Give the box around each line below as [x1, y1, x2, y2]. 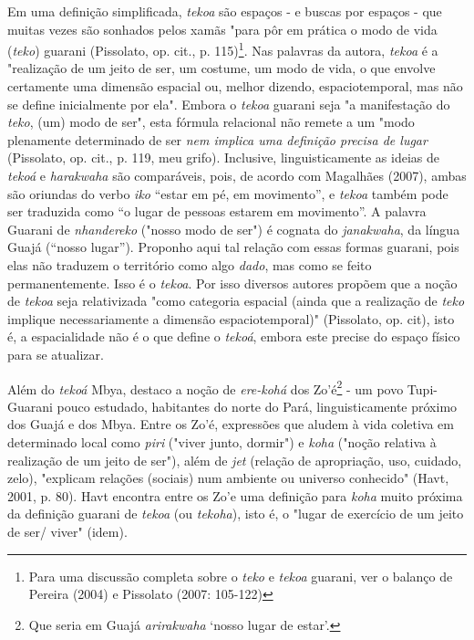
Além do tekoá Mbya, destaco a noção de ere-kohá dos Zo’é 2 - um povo [7, 376, 404, 398]
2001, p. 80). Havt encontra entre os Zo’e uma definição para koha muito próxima [7, 486, 463, 505]
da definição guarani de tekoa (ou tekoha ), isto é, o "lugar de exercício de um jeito [7, 504, 464, 523]
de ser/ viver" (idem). [7, 521, 128, 540]
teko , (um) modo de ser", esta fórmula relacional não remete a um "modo [7, 112, 415, 131]
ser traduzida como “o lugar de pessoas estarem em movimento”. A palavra [7, 202, 427, 221]
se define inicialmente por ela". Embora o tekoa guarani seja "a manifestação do [7, 94, 450, 113]
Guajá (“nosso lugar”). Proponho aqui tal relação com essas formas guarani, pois [7, 237, 459, 257]
